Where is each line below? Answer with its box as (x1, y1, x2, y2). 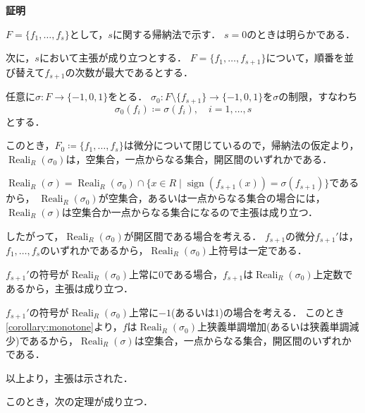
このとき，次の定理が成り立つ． (6, 394, 153, 409)
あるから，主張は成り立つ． (6, 281, 133, 296)
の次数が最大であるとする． (65, 64, 193, 79)
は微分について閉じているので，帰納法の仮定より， (123, 138, 359, 152)
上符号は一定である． (208, 242, 307, 257)
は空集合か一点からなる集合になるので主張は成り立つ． (61, 204, 318, 219)
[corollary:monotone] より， (6, 319, 123, 334)
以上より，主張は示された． (6, 370, 133, 385)
